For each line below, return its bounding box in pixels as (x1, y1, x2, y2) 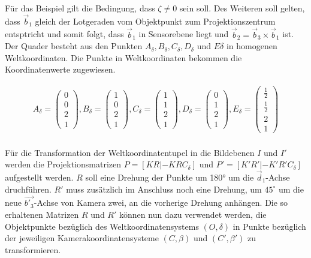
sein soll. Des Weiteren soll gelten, (179, 2, 305, 14)
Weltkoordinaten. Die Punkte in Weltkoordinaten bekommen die (5, 51, 242, 64)
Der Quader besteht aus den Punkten (5, 40, 143, 52)
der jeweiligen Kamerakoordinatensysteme (5, 232, 159, 244)
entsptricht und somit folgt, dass (5, 28, 124, 40)
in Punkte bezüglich (233, 220, 306, 232)
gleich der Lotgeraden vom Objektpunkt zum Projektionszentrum (35, 14, 276, 27)
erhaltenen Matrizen (5, 208, 79, 220)
